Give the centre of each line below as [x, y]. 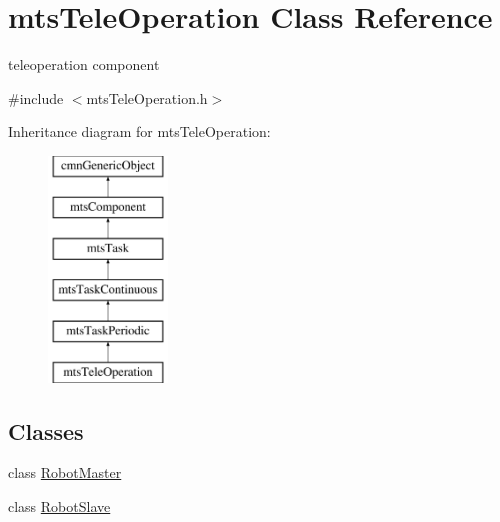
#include [36, 97]
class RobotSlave [59, 506]
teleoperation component [84, 64]
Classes [46, 430]
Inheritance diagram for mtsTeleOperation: [139, 131]
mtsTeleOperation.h [147, 97]
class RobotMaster [65, 472]
